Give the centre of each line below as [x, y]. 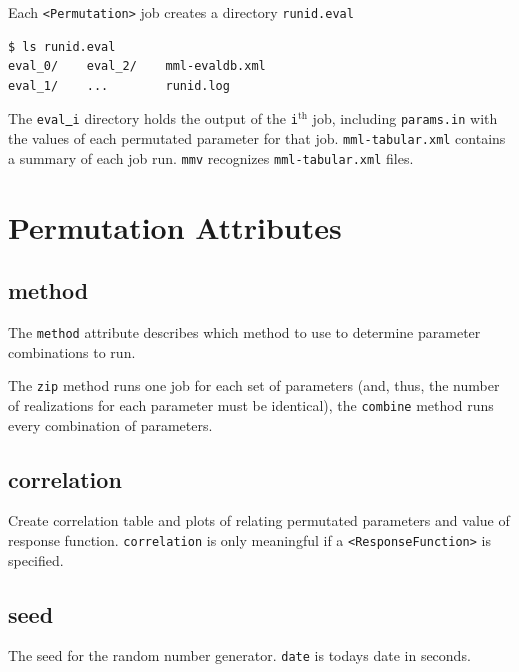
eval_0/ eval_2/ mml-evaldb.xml [137, 66]
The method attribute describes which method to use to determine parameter [244, 331]
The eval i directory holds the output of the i [153, 118]
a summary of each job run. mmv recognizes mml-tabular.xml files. [211, 157]
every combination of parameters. [110, 424]
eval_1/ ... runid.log [119, 85]
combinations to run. [72, 351]
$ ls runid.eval [62, 46]
